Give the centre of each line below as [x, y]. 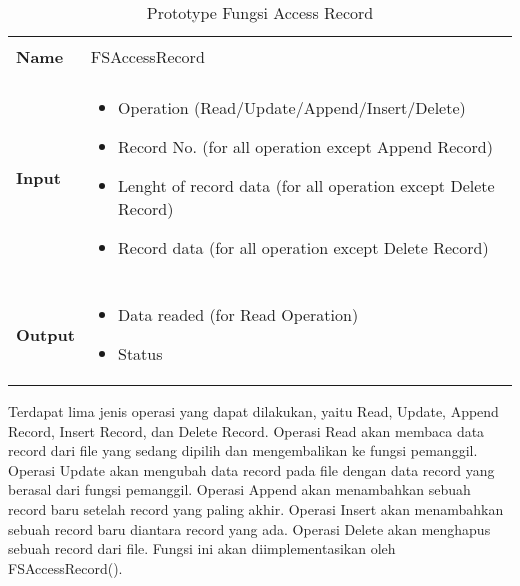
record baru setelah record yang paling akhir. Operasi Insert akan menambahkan [256, 508]
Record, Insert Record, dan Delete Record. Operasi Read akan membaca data [246, 430]
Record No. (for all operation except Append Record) [305, 146]
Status [140, 353]
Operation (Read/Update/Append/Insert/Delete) [292, 107]
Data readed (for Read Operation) [238, 314]
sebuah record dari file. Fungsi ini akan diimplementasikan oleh [202, 548]
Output [45, 334]
